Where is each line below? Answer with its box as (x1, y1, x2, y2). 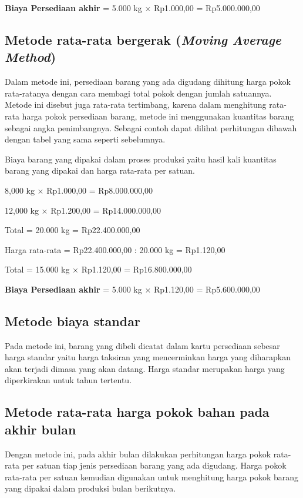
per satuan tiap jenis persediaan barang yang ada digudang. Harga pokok (22, 459, 287, 472)
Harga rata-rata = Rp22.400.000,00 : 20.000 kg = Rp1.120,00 (5, 243, 225, 255)
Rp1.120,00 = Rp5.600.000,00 (153, 283, 260, 295)
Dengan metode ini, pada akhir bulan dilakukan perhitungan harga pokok (5, 447, 271, 460)
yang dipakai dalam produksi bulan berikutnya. (5, 482, 176, 494)
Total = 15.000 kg (5, 263, 70, 275)
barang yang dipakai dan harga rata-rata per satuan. (5, 164, 195, 177)
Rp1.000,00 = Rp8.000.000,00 (46, 184, 153, 196)
